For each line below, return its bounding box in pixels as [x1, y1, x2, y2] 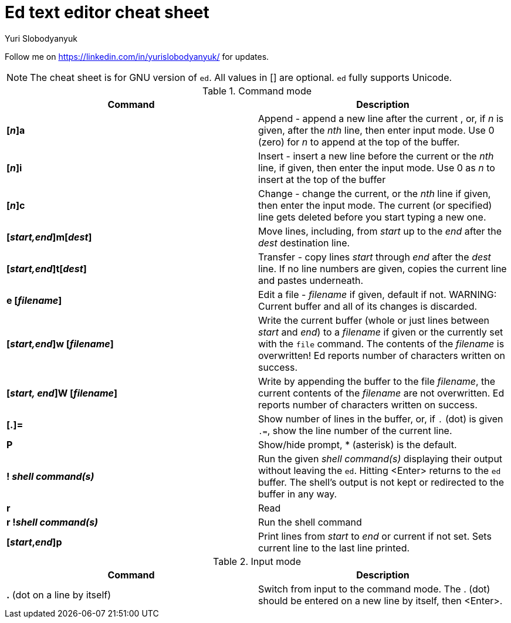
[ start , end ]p [6, 536, 62, 548]
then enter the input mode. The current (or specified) [258, 199, 492, 211]
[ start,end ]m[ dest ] [6, 231, 92, 243]
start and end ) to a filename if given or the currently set [258, 326, 503, 338]
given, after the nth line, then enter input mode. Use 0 [258, 124, 495, 136]
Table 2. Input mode [213, 555, 301, 567]
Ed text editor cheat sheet [5, 2, 209, 22]
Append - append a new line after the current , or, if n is [258, 112, 504, 124]
